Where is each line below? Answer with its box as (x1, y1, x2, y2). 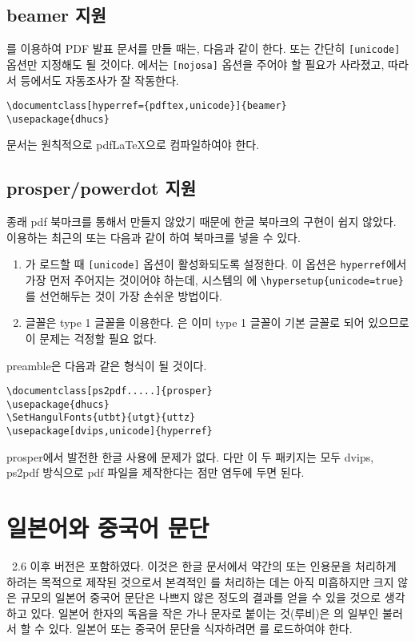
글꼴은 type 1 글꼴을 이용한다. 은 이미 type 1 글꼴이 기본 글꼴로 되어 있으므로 (25, 314, 409, 331)
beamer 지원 (6, 2, 106, 27)
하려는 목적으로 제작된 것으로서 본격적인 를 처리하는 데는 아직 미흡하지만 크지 (6, 573, 394, 590)
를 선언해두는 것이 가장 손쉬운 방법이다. (25, 287, 222, 304)
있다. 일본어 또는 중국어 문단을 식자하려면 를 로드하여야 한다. (48, 620, 353, 637)
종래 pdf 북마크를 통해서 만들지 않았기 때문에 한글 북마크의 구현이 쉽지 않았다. (6, 213, 397, 230)
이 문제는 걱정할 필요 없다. (25, 329, 158, 346)
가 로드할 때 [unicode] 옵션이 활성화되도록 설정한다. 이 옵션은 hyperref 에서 (25, 256, 407, 272)
